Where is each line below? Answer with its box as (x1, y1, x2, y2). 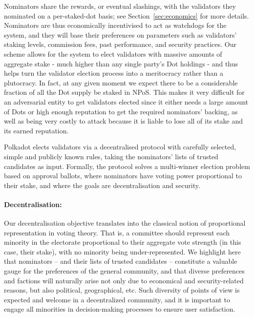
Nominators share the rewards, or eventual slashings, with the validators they (4, 1, 236, 11)
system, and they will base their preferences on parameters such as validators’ (4, 29, 237, 40)
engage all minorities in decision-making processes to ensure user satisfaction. (4, 304, 235, 314)
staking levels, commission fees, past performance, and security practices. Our (4, 39, 236, 49)
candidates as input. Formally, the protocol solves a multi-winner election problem (4, 161, 250, 171)
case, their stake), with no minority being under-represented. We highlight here (4, 246, 241, 256)
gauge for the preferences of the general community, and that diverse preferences (4, 266, 245, 276)
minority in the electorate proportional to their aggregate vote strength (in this (4, 237, 241, 247)
